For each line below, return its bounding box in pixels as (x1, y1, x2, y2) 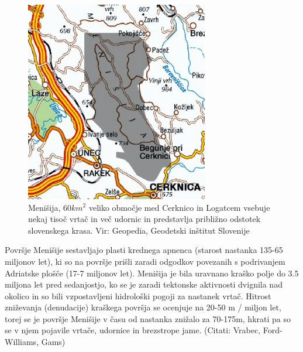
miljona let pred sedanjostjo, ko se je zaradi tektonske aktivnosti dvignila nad (5, 278, 283, 291)
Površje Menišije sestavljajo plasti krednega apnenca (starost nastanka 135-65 (5, 244, 283, 256)
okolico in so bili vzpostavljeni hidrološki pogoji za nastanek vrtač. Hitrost (5, 289, 271, 302)
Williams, (5, 336, 39, 348)
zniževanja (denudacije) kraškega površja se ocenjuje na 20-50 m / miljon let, (5, 301, 281, 313)
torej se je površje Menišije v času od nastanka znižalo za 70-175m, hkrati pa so (5, 312, 291, 324)
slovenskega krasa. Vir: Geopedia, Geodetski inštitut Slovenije (28, 224, 250, 236)
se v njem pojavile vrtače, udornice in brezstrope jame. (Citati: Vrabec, (5, 324, 261, 336)
